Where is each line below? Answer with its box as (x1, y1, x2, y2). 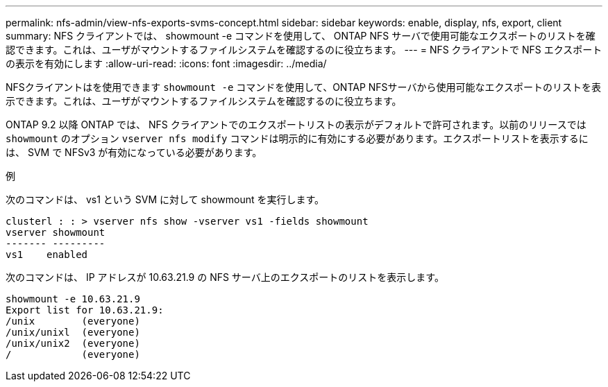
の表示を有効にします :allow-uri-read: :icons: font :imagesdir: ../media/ (6, 58, 327, 69)
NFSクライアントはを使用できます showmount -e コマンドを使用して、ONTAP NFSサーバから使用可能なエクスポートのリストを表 (6, 81, 602, 93)
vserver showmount (6, 227, 105, 238)
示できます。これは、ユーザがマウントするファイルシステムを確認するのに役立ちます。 (6, 95, 402, 107)
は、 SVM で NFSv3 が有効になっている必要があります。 (6, 146, 262, 158)
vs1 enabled (6, 249, 88, 260)
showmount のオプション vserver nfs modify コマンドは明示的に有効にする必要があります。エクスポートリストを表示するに (6, 132, 589, 144)
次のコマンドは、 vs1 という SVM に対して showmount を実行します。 (6, 193, 325, 205)
